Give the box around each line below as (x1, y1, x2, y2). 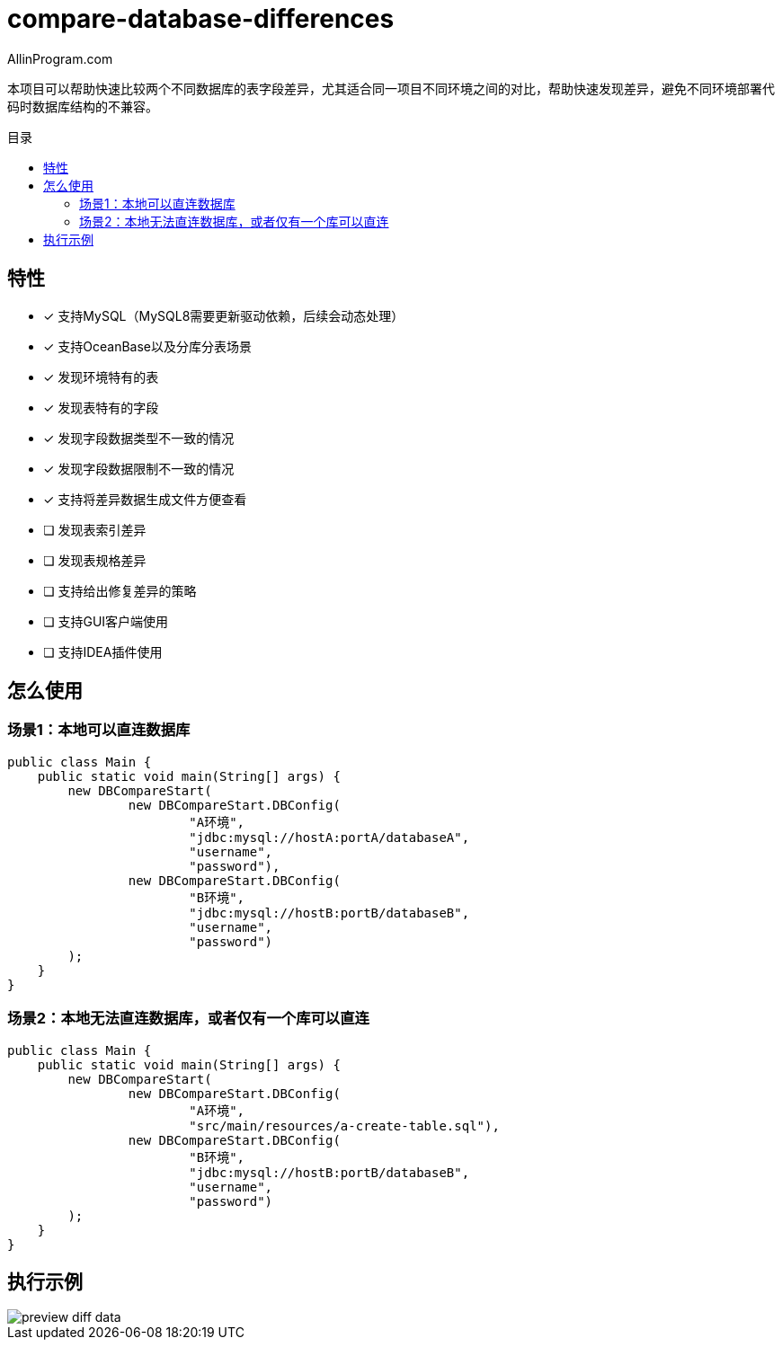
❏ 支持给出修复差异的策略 (43, 582, 197, 598)
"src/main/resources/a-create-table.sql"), (189, 1118, 500, 1133)
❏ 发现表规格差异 (43, 552, 147, 568)
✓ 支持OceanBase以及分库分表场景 (43, 338, 253, 354)
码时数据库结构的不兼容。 (7, 98, 158, 114)
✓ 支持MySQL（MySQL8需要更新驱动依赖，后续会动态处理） (43, 307, 404, 323)
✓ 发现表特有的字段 (43, 399, 159, 415)
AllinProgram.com (7, 50, 113, 66)
